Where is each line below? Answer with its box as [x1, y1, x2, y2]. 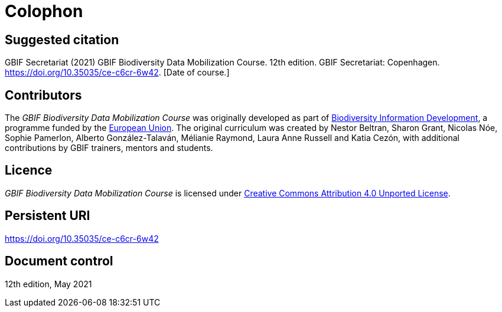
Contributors [5, 87, 82, 103]
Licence [5, 163, 53, 178]
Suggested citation [5, 32, 119, 47]
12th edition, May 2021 [5, 278, 92, 289]
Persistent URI [5, 208, 90, 224]
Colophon [5, 1, 83, 21]
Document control [5, 254, 113, 269]
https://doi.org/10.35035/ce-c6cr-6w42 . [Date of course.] [5, 67, 230, 78]
